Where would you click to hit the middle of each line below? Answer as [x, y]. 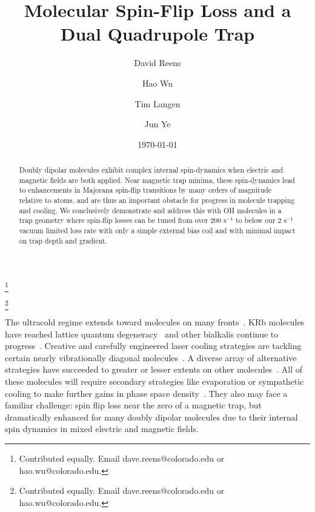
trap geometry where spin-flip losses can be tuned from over [114, 220]
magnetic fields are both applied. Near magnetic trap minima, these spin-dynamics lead [157, 180]
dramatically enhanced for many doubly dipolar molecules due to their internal [151, 417]
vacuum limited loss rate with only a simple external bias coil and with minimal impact [157, 231]
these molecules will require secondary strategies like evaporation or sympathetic [154, 381]
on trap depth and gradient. [63, 240]
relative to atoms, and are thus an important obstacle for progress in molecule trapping [157, 200]
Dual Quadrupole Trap [157, 34]
